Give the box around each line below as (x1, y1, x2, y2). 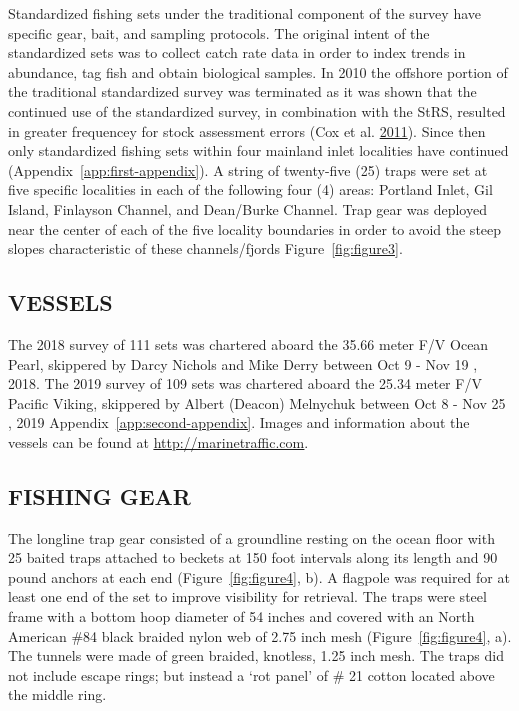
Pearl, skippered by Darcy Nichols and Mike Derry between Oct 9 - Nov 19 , (8, 353, 478, 374)
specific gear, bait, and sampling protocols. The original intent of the (8, 22, 430, 43)
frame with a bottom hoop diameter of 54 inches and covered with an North (8, 606, 475, 627)
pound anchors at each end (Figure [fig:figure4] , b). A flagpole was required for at (8, 566, 510, 587)
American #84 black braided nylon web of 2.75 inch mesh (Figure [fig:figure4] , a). (8, 625, 512, 646)
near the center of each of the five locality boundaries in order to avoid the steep (8, 218, 502, 239)
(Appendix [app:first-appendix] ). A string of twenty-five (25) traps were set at (8, 159, 488, 180)
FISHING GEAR (8, 480, 191, 511)
